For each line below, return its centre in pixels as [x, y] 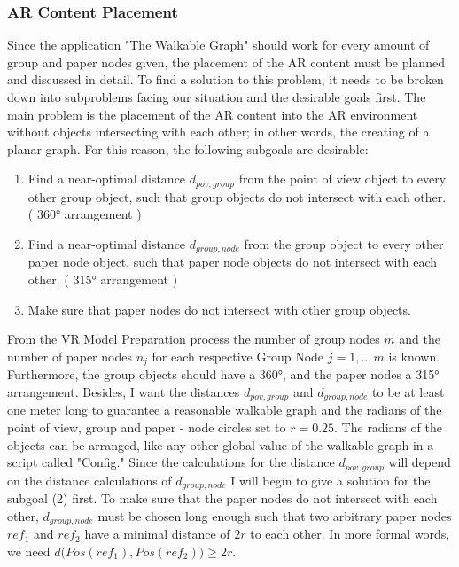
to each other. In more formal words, [350, 534]
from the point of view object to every [342, 179]
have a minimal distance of [157, 534]
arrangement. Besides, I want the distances [124, 391]
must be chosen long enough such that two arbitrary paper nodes [275, 515]
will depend [420, 462]
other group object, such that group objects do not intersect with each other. [237, 196]
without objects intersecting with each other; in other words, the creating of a [218, 132]
